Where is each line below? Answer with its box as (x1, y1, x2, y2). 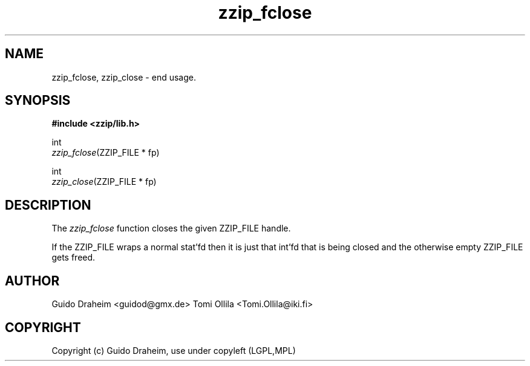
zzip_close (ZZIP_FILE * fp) (51, 176, 157, 187)
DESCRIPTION (5, 197, 91, 213)
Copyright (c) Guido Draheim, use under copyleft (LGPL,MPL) (51, 345, 296, 356)
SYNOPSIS (5, 93, 71, 108)
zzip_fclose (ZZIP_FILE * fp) (51, 147, 160, 158)
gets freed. (51, 252, 96, 263)
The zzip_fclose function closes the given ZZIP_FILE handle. (51, 223, 291, 234)
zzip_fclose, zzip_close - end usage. (51, 72, 196, 82)
